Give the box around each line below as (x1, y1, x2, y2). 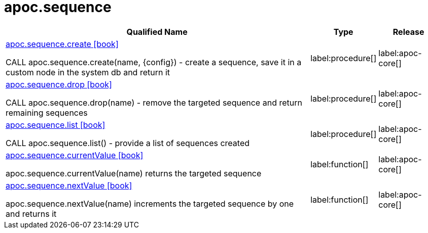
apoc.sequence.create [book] (6, 38, 119, 49)
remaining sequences (6, 107, 88, 118)
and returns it (6, 208, 57, 219)
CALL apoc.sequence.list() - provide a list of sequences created (6, 137, 250, 148)
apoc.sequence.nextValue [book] (6, 180, 132, 191)
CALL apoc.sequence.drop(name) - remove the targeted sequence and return (6, 97, 302, 108)
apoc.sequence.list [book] (6, 119, 105, 130)
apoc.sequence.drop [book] (6, 79, 112, 89)
